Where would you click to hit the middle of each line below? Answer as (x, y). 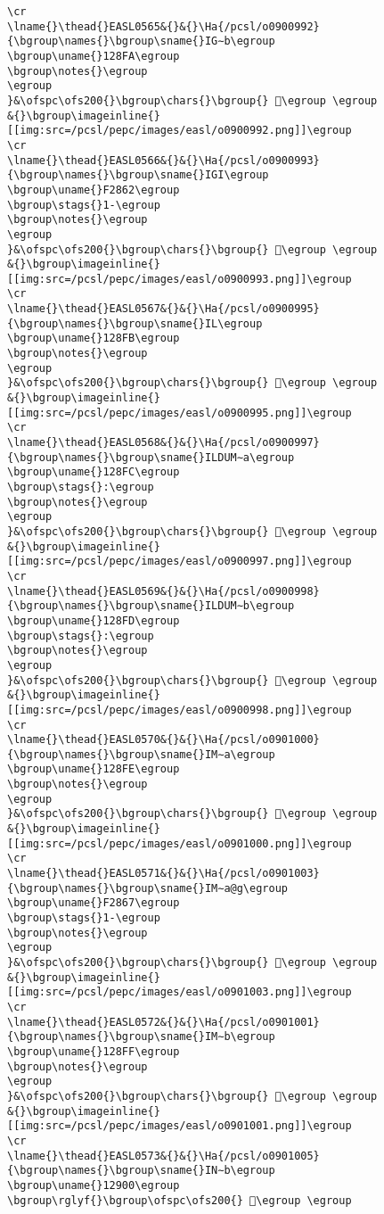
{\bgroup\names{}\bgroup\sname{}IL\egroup (135, 323)
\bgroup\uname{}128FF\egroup (94, 1051)
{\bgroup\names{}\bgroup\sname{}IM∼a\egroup (141, 754)
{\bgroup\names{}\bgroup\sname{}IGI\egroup (138, 175)
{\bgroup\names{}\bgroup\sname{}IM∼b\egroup (141, 1037)
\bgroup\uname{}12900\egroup (94, 1185)
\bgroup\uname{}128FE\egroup (94, 769)
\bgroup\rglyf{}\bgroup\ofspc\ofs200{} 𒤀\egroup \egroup (180, 1200)
